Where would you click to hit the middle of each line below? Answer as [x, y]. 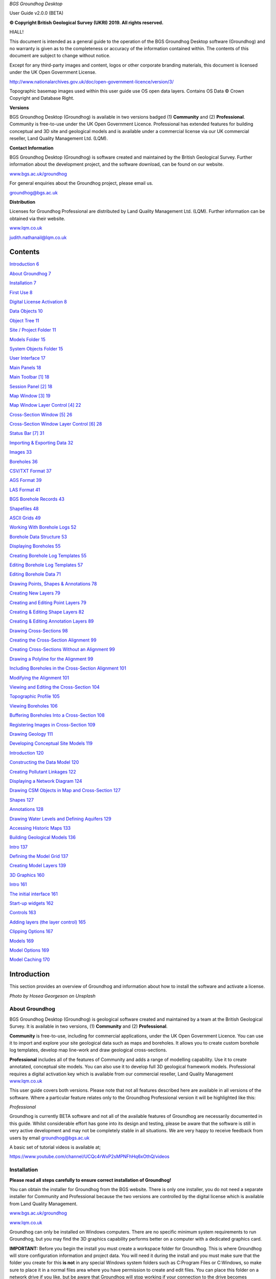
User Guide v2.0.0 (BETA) [37, 13]
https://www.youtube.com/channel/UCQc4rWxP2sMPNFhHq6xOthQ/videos [89, 1157]
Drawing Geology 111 [31, 734]
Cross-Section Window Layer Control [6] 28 [56, 424]
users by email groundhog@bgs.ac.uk [49, 1138]
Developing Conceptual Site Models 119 [51, 743]
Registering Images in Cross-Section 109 [52, 724]
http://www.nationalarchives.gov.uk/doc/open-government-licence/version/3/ [91, 81]
